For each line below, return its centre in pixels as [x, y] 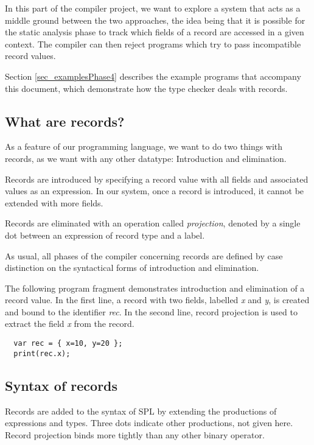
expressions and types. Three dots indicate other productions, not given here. [149, 423]
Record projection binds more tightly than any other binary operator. [135, 434]
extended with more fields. [54, 202]
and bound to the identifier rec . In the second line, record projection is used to [151, 311]
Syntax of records [61, 385]
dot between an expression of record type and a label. [105, 235]
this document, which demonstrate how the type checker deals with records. [146, 88]
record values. [30, 56]
